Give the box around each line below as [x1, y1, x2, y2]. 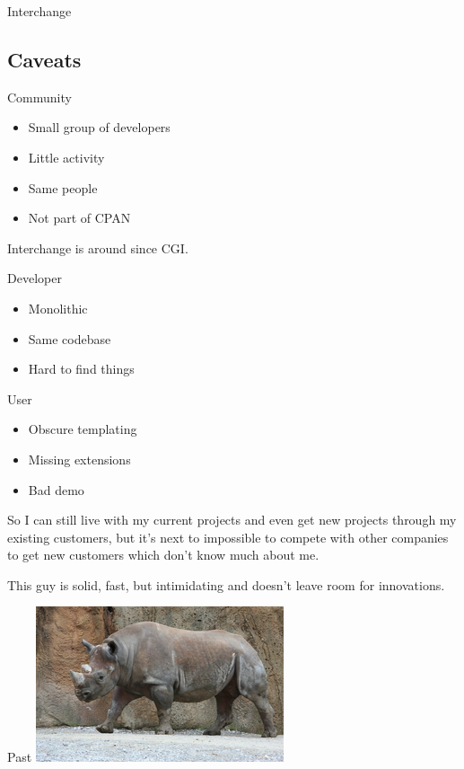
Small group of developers [28, 118, 171, 137]
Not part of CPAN [28, 208, 131, 227]
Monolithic [28, 298, 88, 317]
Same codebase [28, 329, 111, 348]
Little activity [28, 147, 105, 166]
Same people [28, 178, 98, 197]
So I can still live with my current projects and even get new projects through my [7, 510, 457, 529]
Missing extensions [28, 449, 131, 468]
